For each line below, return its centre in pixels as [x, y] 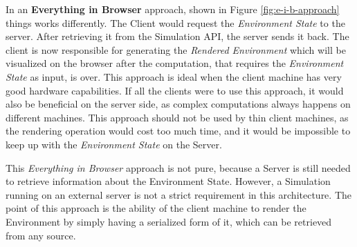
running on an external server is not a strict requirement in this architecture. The [178, 194]
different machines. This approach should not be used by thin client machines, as [177, 117]
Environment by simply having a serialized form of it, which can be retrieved [169, 221]
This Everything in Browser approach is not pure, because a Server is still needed [178, 167]
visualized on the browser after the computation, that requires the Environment [175, 63]
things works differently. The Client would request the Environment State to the [175, 22]
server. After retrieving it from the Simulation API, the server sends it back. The [177, 36]
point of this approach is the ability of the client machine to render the [156, 208]
